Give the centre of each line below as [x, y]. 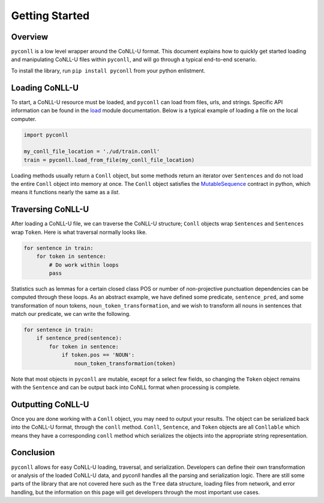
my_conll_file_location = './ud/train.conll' [92, 152]
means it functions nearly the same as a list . [65, 192]
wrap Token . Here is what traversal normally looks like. [79, 232]
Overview [30, 37]
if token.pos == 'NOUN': [98, 355]
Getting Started [50, 16]
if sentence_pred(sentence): [79, 338]
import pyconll [46, 135]
